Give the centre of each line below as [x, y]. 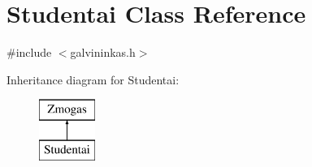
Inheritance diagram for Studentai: [93, 79]
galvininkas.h [103, 52]
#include [29, 52]
